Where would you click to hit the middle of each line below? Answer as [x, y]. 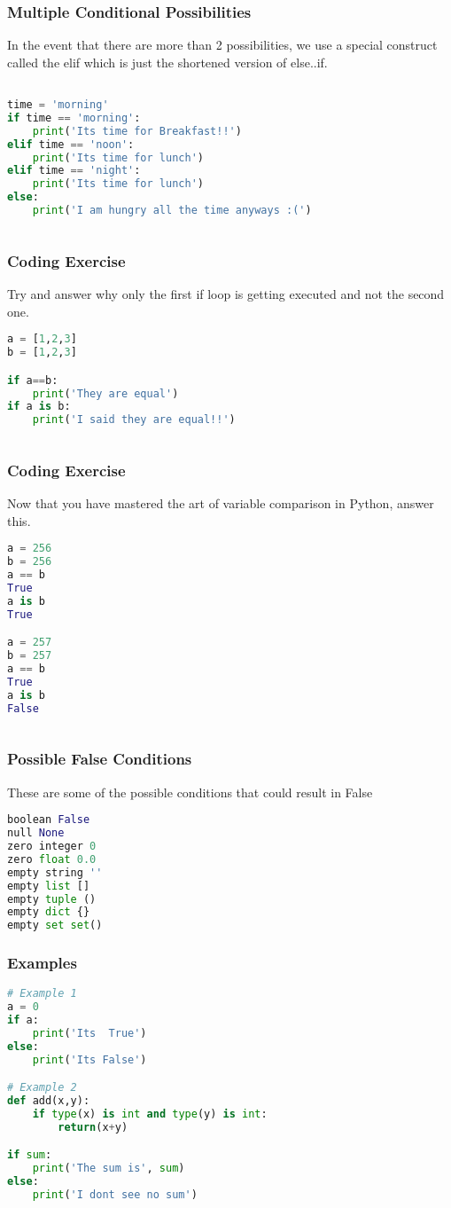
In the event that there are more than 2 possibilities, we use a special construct [222, 45]
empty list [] [49, 886]
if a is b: [39, 407]
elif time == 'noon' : [71, 144]
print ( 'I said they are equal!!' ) [134, 420]
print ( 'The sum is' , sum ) [109, 1169]
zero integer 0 [52, 846]
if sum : [30, 1155]
